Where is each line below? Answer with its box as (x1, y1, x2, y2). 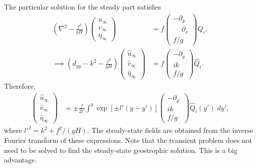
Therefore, (4, 81, 36, 91)
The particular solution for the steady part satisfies (4, 2, 161, 12)
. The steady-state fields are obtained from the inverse (87, 125, 253, 135)
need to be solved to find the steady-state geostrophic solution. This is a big (4, 144, 237, 155)
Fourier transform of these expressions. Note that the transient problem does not (4, 135, 252, 145)
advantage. (4, 154, 37, 165)
